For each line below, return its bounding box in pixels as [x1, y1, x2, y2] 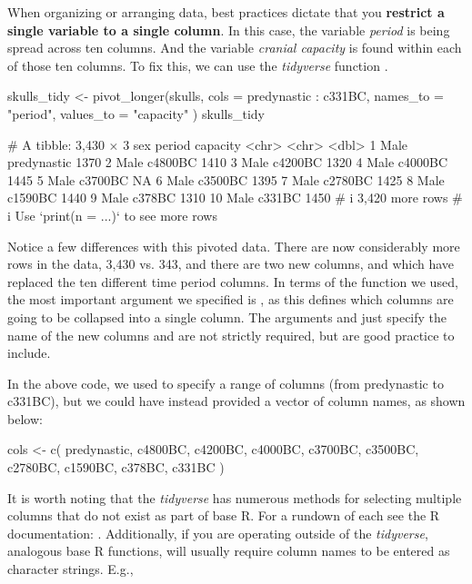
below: [7, 409, 43, 428]
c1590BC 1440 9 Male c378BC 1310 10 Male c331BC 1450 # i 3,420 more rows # [7, 188, 463, 207]
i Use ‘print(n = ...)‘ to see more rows [7, 205, 217, 224]
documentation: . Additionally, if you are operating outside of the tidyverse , [7, 523, 428, 542]
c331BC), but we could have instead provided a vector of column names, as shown [7, 391, 466, 411]
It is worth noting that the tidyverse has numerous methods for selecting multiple [7, 488, 462, 507]
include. [7, 343, 51, 362]
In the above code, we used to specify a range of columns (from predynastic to [7, 373, 444, 392]
